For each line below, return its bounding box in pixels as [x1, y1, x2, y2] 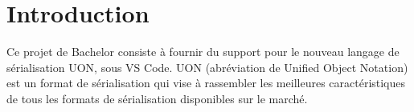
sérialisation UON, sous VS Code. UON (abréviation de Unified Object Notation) [6, 58, 408, 75]
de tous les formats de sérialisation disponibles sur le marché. [6, 90, 308, 106]
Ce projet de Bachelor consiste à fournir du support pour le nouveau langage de [6, 43, 400, 60]
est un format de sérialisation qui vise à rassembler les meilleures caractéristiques [6, 74, 406, 91]
